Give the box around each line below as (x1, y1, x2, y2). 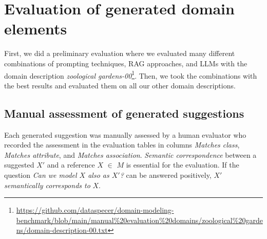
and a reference (47, 159, 95, 170)
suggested (4, 159, 34, 170)
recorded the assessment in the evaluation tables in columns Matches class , (4, 139, 240, 150)
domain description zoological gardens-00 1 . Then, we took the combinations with (4, 68, 257, 81)
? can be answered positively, (120, 169, 212, 180)
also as (88, 169, 109, 180)
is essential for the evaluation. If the (126, 159, 239, 170)
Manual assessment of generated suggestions (4, 105, 244, 121)
